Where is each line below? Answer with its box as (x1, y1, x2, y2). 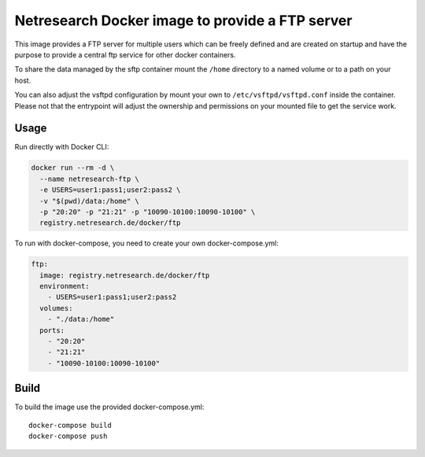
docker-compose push (28, 432, 108, 440)
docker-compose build (28, 421, 112, 429)
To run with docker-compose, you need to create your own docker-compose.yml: (14, 238, 279, 248)
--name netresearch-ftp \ (39, 174, 139, 183)
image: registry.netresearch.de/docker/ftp (39, 271, 210, 279)
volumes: (39, 304, 73, 312)
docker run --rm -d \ (31, 164, 115, 172)
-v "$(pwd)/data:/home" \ (39, 197, 139, 205)
